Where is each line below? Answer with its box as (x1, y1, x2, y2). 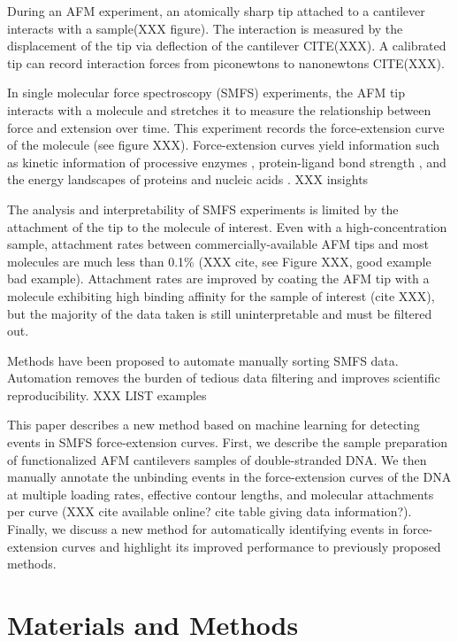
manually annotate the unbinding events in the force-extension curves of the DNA (7, 468, 452, 486)
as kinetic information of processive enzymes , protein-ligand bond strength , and (7, 152, 447, 171)
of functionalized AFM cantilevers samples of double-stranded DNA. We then (7, 450, 427, 468)
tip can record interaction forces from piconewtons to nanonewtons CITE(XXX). (7, 53, 445, 72)
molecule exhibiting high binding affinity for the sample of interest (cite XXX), (7, 286, 435, 305)
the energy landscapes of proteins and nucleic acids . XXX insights (7, 170, 369, 189)
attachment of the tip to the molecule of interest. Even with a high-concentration (7, 217, 447, 236)
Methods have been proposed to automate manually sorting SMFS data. (7, 351, 399, 369)
